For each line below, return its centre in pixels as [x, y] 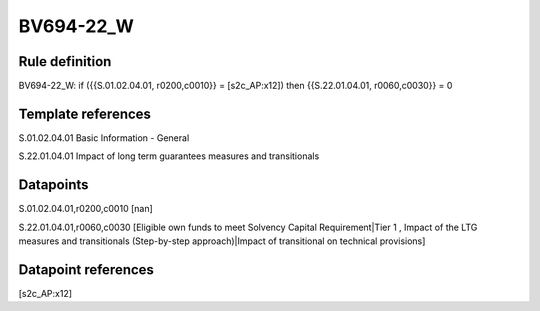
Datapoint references [86, 269]
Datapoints [53, 185]
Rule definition [65, 61]
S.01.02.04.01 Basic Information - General [104, 137]
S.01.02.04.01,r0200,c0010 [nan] [86, 209]
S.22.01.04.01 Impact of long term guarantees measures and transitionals [169, 156]
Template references [85, 113]
